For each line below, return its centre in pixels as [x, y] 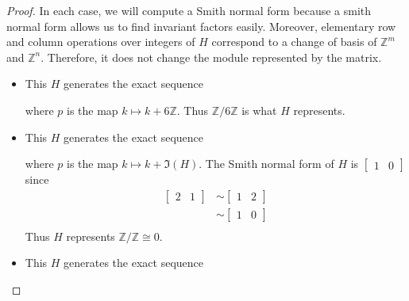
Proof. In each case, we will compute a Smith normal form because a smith [189, 10]
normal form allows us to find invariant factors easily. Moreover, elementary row [201, 26]
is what [259, 110]
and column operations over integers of [101, 42]
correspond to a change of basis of [294, 42]
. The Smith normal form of [266, 164]
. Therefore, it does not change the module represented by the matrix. [211, 57]
